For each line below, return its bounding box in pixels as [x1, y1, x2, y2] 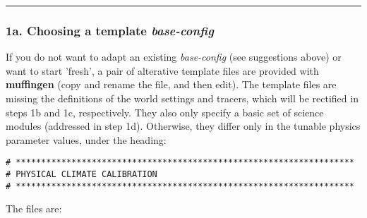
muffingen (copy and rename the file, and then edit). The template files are [6, 77, 337, 92]
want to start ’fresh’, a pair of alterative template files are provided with [6, 63, 319, 78]
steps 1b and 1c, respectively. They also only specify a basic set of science [6, 104, 324, 119]
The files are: [6, 201, 62, 216]
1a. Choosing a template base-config [6, 21, 214, 39]
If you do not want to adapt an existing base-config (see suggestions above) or [6, 49, 342, 64]
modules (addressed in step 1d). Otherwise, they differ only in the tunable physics [6, 119, 361, 133]
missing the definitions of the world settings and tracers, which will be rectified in [6, 91, 359, 105]
